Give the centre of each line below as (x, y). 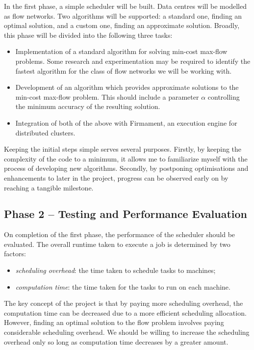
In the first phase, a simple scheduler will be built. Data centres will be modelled (125, 6)
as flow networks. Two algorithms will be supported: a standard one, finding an (123, 15)
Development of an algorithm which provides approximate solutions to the (127, 87)
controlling (224, 96)
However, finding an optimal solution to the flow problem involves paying (114, 322)
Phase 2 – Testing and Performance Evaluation (126, 214)
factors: (15, 254)
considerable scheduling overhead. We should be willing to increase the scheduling (127, 332)
